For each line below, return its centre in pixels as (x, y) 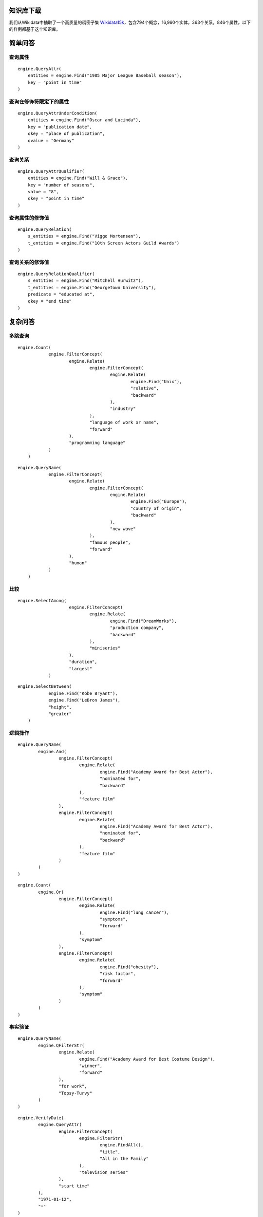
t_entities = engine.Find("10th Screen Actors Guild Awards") (103, 243)
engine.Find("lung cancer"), (134, 912)
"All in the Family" (124, 1159)
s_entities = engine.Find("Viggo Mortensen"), (84, 236)
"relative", (145, 388)
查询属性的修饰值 (29, 218)
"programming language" (97, 443)
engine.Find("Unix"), (156, 381)
